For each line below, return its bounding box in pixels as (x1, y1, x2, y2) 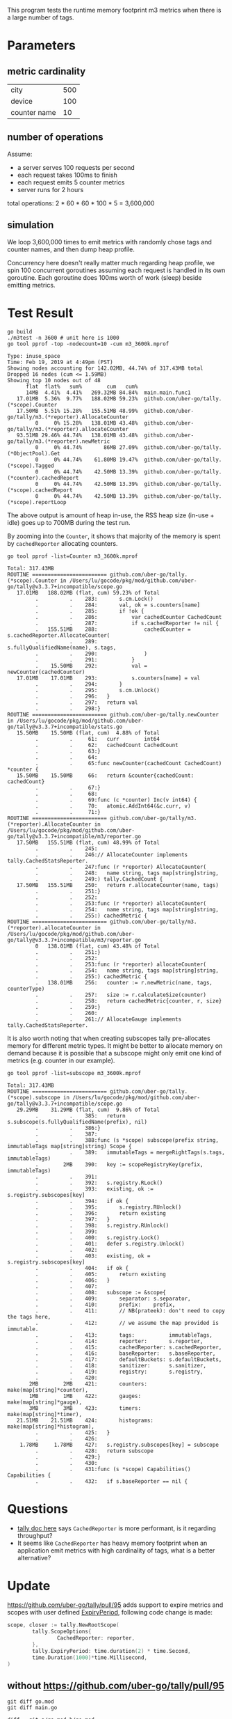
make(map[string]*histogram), (7, 1423, 95, 1430)
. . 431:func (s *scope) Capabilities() (35, 1466, 191, 1473)
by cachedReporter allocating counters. (7, 539, 118, 547)
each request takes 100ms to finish (17, 171, 118, 179)
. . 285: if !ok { (35, 607, 144, 615)
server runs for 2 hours (17, 185, 84, 194)
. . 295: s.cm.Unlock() (35, 686, 160, 693)
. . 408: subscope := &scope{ (35, 1289, 167, 1296)
